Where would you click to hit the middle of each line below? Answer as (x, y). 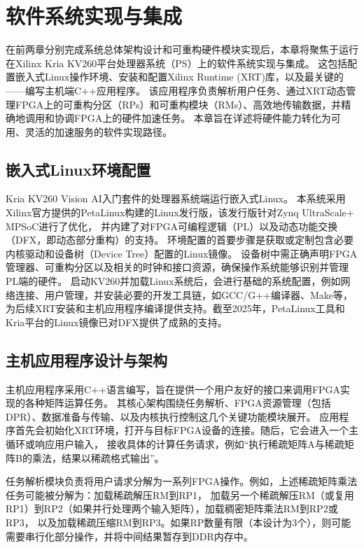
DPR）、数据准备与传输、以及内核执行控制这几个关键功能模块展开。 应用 (173, 416)
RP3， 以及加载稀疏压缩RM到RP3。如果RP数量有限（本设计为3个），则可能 (178, 522)
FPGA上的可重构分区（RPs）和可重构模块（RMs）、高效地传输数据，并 (178, 104)
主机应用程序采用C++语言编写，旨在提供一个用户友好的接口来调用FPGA (173, 389)
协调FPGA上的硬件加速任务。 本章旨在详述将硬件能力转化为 (192, 118)
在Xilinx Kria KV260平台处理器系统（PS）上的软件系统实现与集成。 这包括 (177, 63)
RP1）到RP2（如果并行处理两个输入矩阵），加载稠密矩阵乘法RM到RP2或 (172, 508)
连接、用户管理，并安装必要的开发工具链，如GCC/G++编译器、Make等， (184, 294)
